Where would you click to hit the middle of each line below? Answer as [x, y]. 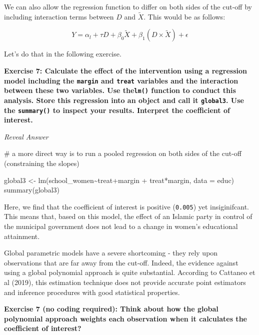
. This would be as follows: [184, 16]
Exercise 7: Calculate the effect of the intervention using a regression [125, 70]
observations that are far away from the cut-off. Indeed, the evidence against [121, 262]
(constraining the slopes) [42, 163]
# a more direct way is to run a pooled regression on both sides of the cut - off [123, 153]
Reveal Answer [26, 136]
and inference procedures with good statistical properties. [92, 292]
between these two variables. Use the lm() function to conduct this [120, 90]
